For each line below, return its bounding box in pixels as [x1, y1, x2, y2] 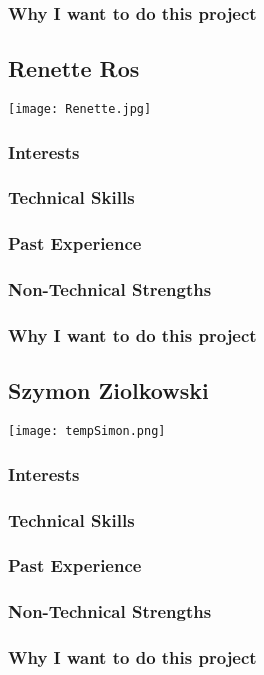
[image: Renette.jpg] [8, 102, 152, 117]
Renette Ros [8, 53, 140, 84]
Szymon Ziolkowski [8, 375, 209, 406]
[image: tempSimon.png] [8, 424, 166, 439]
